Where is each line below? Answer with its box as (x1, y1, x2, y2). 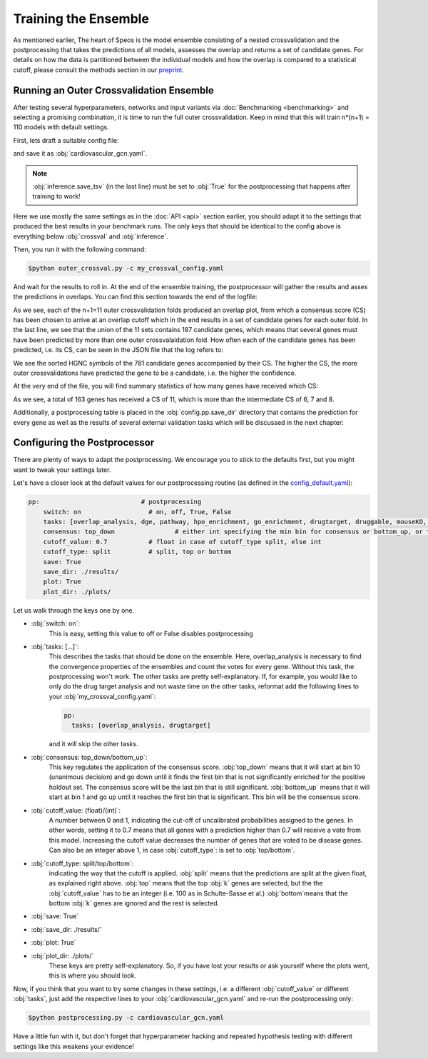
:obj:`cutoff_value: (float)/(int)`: (31, 805, 121, 814)
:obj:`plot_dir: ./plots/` (31, 951, 94, 960)
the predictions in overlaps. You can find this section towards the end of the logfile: (13, 293, 258, 301)
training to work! (32, 192, 81, 201)
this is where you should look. (49, 971, 137, 980)
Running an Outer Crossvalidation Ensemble (13, 84, 214, 96)
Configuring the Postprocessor (13, 436, 155, 449)
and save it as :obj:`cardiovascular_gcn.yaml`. (13, 149, 148, 158)
